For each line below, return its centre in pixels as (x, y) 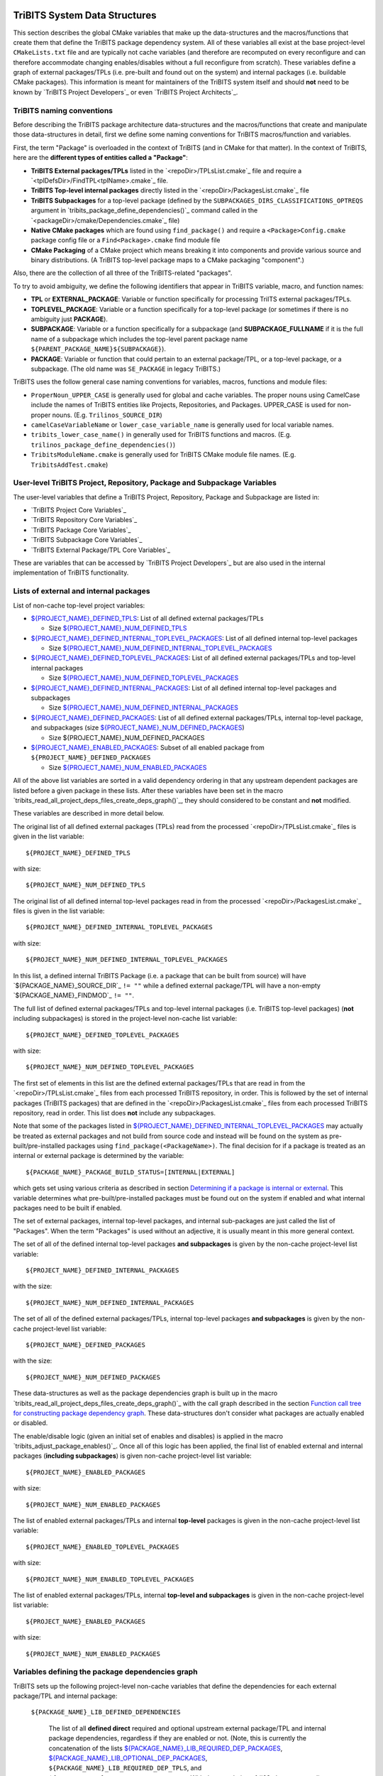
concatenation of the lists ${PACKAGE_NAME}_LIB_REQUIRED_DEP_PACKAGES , (166, 1748)
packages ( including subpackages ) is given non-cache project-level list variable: (132, 1456)
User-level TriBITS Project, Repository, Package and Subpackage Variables (145, 483)
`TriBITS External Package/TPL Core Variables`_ (100, 550)
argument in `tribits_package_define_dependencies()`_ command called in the (144, 210)
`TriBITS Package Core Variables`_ (81, 530)
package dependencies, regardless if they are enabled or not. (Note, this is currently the (177, 1738)
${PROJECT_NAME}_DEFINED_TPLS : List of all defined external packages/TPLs (147, 618)
